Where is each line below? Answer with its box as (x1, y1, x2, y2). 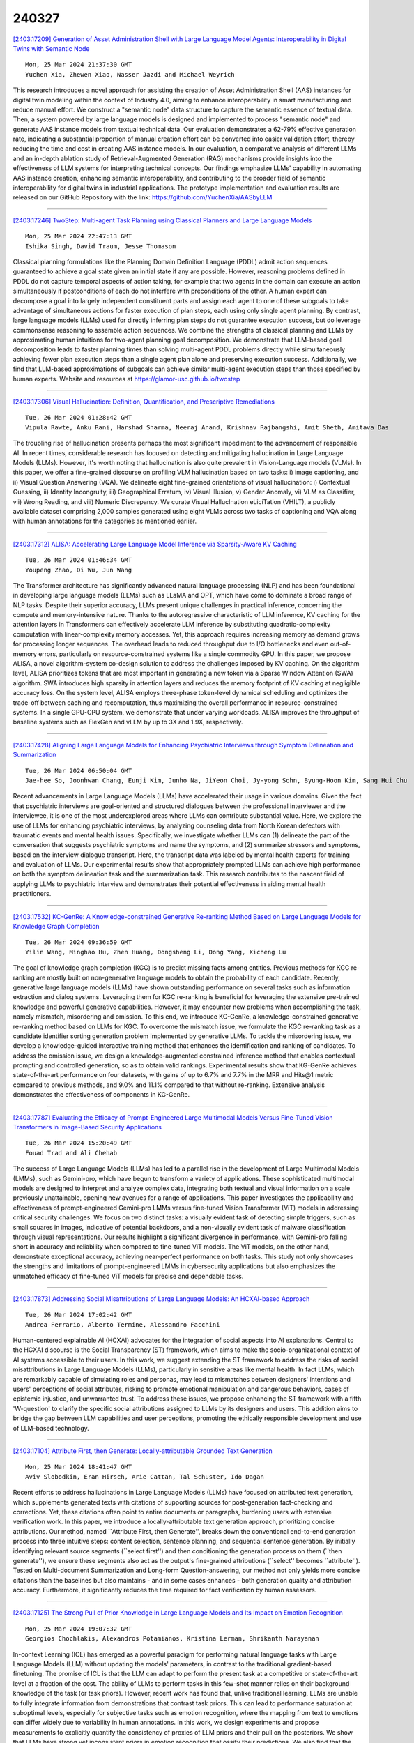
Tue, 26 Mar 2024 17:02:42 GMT (25, 1311, 132, 1319)
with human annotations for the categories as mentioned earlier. (13, 517, 197, 526)
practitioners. (13, 890, 52, 898)
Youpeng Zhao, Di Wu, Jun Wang (25, 565, 132, 574)
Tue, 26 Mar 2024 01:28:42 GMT (25, 413, 132, 422)
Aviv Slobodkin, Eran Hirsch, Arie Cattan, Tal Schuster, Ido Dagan (25, 1472, 264, 1481)
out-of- (330, 640, 351, 648)
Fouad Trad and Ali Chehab (25, 1149, 118, 1157)
